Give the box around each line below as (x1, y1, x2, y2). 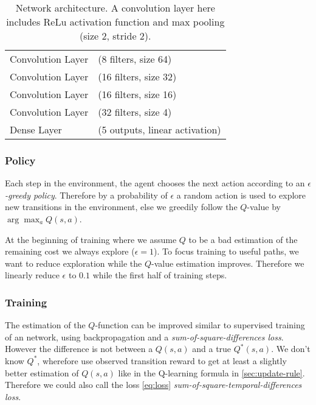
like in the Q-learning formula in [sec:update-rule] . (118, 366, 305, 379)
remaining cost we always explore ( (5, 245, 135, 258)
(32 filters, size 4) (98, 105, 172, 119)
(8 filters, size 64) (98, 52, 172, 66)
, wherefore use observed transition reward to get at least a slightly (37, 354, 287, 367)
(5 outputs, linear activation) (98, 122, 221, 136)
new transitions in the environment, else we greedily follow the (5, 200, 238, 213)
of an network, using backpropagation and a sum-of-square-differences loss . (5, 330, 284, 343)
